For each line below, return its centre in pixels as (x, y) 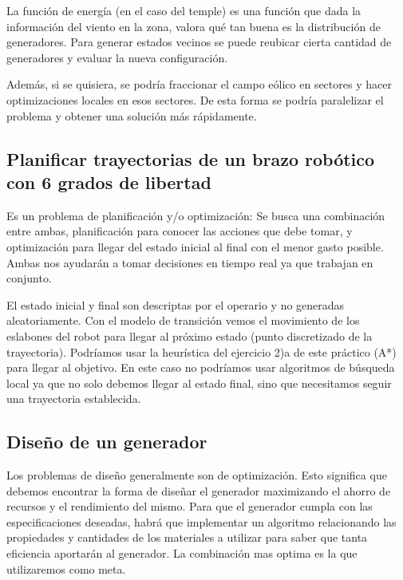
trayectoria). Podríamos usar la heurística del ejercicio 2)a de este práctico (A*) (201, 351)
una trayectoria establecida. (74, 399)
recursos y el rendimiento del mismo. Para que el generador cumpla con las (190, 506)
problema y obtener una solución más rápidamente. (132, 115)
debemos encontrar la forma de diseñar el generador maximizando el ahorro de (199, 490)
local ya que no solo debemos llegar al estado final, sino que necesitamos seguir (199, 383)
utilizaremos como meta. (66, 568)
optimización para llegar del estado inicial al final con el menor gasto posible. (195, 246)
